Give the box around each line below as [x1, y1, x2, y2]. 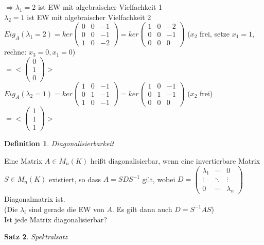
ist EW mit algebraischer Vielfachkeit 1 [38, 2, 163, 12]
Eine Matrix [4, 155, 43, 166]
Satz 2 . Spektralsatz [4, 231, 68, 242]
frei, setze [199, 28, 230, 39]
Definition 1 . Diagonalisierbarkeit [4, 138, 114, 149]
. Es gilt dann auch [112, 203, 172, 214]
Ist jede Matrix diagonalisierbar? [4, 214, 107, 224]
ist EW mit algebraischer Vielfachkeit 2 [27, 11, 151, 22]
